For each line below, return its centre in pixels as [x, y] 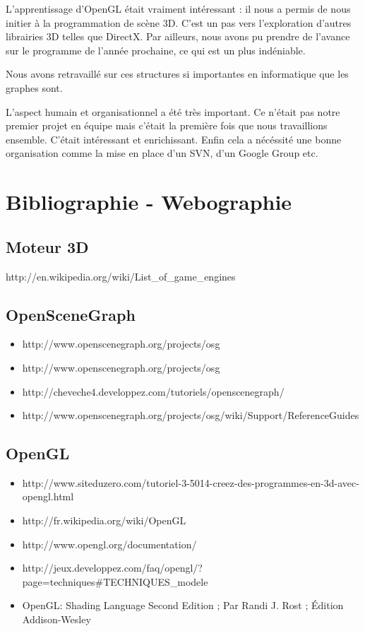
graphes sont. [34, 87]
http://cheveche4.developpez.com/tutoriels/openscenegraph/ [153, 391]
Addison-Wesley [56, 619]
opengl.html [48, 496]
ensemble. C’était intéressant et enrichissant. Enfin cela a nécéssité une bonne [174, 139]
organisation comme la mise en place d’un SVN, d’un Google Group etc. [162, 153]
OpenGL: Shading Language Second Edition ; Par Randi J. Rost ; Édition [183, 605]
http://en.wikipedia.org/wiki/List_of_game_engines [121, 276]
